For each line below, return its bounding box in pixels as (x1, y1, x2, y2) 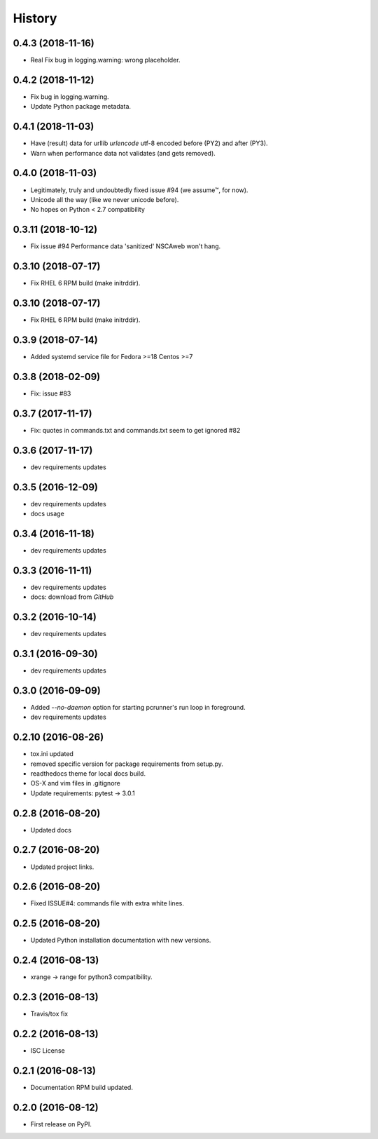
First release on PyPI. (30, 1119, 92, 1128)
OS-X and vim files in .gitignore (30, 779, 120, 788)
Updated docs (30, 825, 71, 834)
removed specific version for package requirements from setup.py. (30, 760, 223, 768)
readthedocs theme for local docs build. (30, 769, 146, 778)
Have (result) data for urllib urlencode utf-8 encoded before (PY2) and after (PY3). (30, 139, 269, 147)
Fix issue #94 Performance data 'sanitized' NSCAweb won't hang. (30, 242, 221, 250)
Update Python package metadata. (30, 102, 132, 111)
